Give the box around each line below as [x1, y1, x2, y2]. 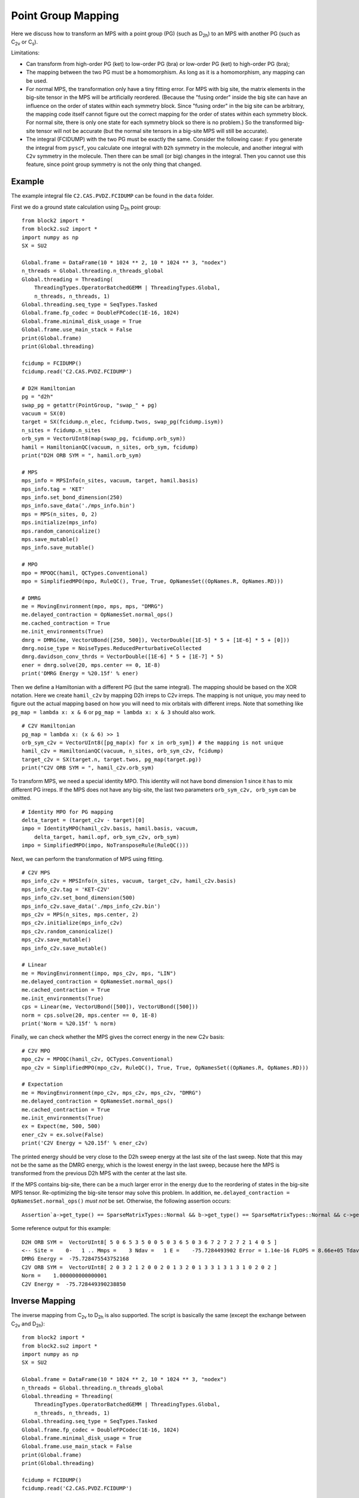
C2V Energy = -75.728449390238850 [22, 1280, 126, 1288]
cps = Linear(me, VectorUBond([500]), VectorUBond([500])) [22, 1004, 199, 1010]
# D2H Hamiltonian [22, 385, 76, 392]
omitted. [11, 795, 32, 802]
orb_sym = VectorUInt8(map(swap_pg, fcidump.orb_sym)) [22, 435, 186, 442]
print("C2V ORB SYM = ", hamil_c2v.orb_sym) [22, 765, 155, 771]
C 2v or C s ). [11, 38, 38, 47]
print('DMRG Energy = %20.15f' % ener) [22, 670, 139, 677]
